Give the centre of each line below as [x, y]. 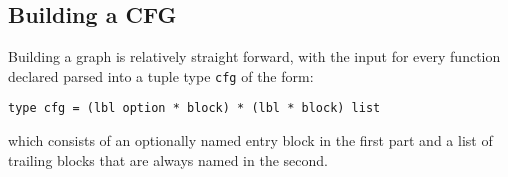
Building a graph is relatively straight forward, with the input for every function [254, 56]
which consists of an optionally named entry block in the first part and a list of [250, 140]
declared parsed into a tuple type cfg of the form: [161, 75]
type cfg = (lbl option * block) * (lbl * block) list [194, 108]
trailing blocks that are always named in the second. [168, 159]
